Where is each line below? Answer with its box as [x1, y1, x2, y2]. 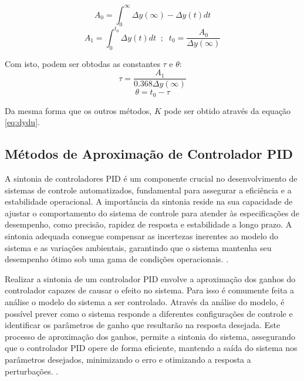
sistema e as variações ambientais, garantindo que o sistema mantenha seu [5, 241, 272, 253]
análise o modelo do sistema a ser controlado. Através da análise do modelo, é [5, 296, 285, 308]
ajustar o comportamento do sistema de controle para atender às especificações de [5, 206, 299, 219]
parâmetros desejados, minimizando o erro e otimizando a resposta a [5, 353, 251, 365]
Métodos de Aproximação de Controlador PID [5, 145, 293, 163]
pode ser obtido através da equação [164, 104, 291, 116]
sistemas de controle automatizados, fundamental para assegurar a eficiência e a [5, 183, 292, 196]
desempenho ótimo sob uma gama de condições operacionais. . [5, 253, 229, 265]
